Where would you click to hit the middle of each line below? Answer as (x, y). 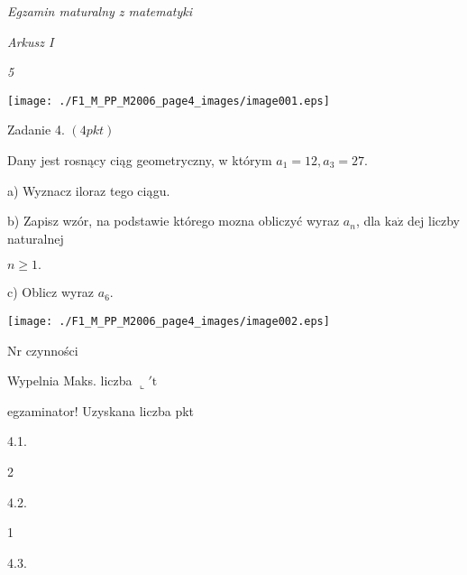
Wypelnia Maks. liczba (70, 380)
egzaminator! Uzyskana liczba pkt (101, 410)
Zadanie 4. (36, 130)
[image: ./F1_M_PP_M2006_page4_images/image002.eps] (169, 321)
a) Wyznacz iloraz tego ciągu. (89, 190)
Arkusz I (31, 41)
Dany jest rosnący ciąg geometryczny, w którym (140, 160)
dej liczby (434, 221)
